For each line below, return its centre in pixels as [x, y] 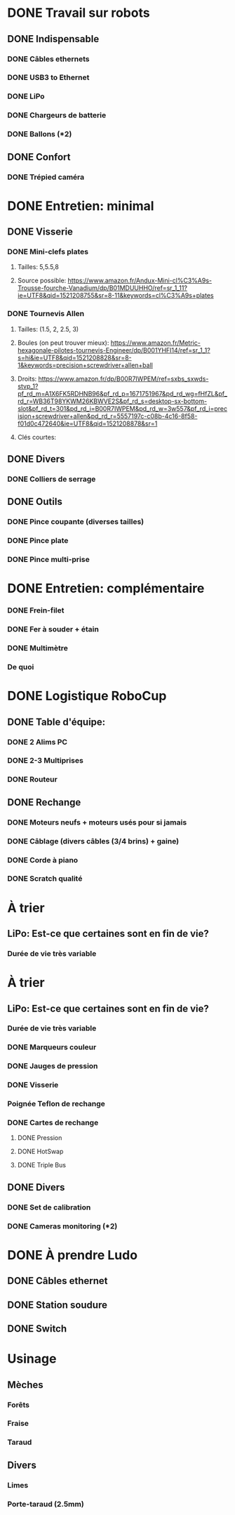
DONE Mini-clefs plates [48, 252]
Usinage [32, 1359]
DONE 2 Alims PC [38, 742]
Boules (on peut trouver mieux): [63, 343]
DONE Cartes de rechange [53, 1123]
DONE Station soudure [57, 1305]
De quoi [21, 667]
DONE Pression [40, 1138]
